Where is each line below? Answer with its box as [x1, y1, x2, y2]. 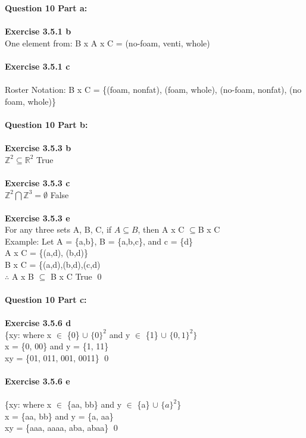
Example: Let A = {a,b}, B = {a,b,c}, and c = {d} [5, 234, 193, 247]
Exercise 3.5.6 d [5, 317, 71, 329]
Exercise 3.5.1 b [5, 25, 71, 37]
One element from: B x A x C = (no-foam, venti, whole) [5, 36, 210, 49]
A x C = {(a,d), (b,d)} [5, 246, 89, 259]
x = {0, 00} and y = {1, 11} [5, 340, 109, 352]
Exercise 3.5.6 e [5, 375, 70, 387]
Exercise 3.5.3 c [5, 176, 70, 189]
